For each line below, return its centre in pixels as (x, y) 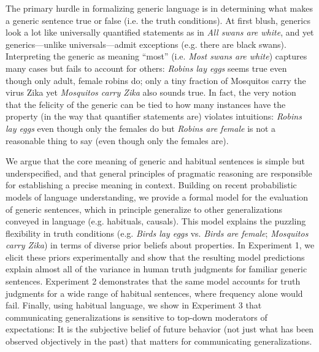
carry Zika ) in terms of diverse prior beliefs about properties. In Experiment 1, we (160, 245)
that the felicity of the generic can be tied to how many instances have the (146, 104)
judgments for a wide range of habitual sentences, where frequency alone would (154, 293)
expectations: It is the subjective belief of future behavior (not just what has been (160, 329)
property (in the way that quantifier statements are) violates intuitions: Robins (154, 116)
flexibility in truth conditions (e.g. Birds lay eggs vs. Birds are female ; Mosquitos (157, 233)
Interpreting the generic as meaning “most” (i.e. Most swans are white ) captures (156, 56)
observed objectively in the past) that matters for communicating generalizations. (159, 341)
